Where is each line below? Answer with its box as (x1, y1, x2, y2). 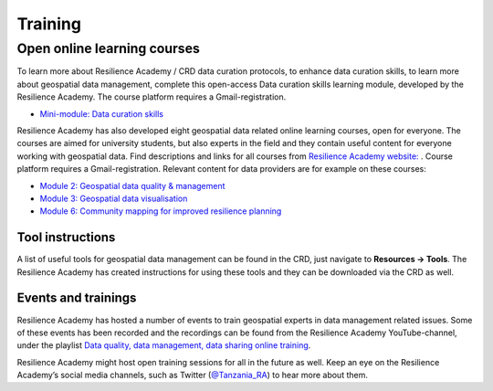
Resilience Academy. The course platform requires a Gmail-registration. (16, 91, 287, 102)
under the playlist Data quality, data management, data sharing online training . (16, 340, 311, 351)
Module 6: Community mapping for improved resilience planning (39, 206, 282, 217)
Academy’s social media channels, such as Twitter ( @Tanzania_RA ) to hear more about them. (16, 370, 369, 381)
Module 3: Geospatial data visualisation (39, 193, 188, 204)
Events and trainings (16, 291, 137, 306)
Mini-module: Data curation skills (39, 108, 164, 119)
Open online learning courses (16, 40, 201, 57)
